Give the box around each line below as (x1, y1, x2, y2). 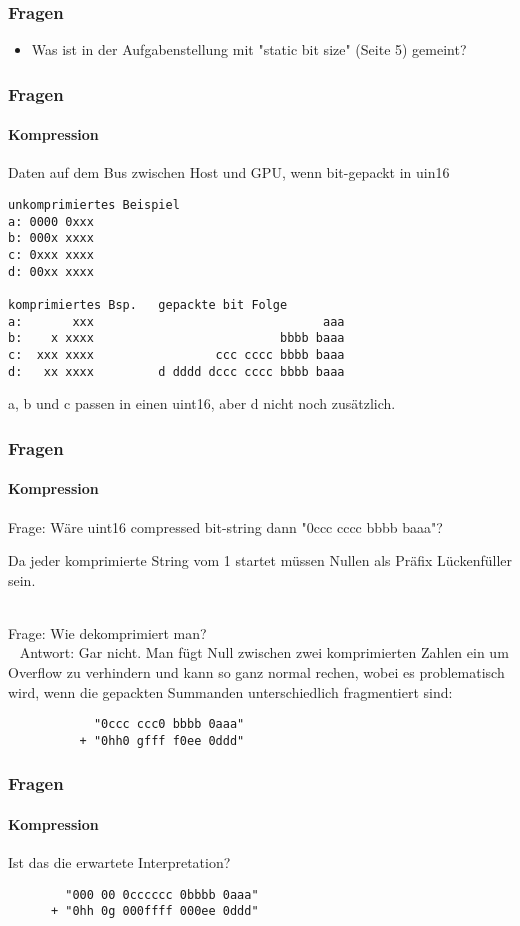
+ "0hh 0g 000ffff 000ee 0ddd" (50, 904, 259, 919)
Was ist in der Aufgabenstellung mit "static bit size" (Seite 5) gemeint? (31, 39, 467, 60)
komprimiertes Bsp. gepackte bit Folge (8, 297, 288, 312)
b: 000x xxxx (8, 231, 94, 246)
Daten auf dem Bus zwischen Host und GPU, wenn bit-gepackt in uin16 (8, 162, 450, 183)
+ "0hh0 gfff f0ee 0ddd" (79, 733, 245, 748)
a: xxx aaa (8, 314, 345, 329)
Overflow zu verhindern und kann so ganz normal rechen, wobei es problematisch (8, 662, 505, 683)
